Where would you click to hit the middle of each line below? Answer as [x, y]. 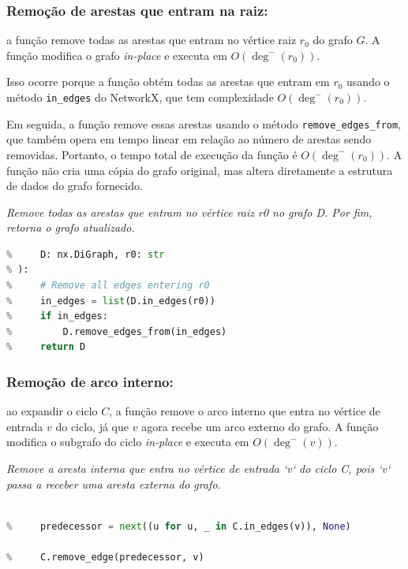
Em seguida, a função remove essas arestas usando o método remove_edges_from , [204, 123]
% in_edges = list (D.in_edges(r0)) [111, 301]
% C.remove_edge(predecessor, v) [105, 557]
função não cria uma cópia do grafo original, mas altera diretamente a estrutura [200, 170]
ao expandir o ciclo [52, 411]
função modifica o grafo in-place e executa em [117, 55]
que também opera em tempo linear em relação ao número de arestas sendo [189, 139]
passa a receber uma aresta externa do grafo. [114, 483]
